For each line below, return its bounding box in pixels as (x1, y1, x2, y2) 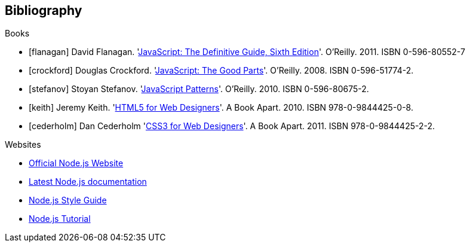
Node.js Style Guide (29, 195, 107, 206)
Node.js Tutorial (29, 214, 91, 224)
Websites (5, 139, 41, 150)
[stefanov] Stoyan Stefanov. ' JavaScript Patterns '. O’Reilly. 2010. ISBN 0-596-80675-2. (29, 84, 369, 94)
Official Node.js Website (29, 158, 124, 169)
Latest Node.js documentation (29, 176, 147, 187)
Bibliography (5, 3, 82, 18)
